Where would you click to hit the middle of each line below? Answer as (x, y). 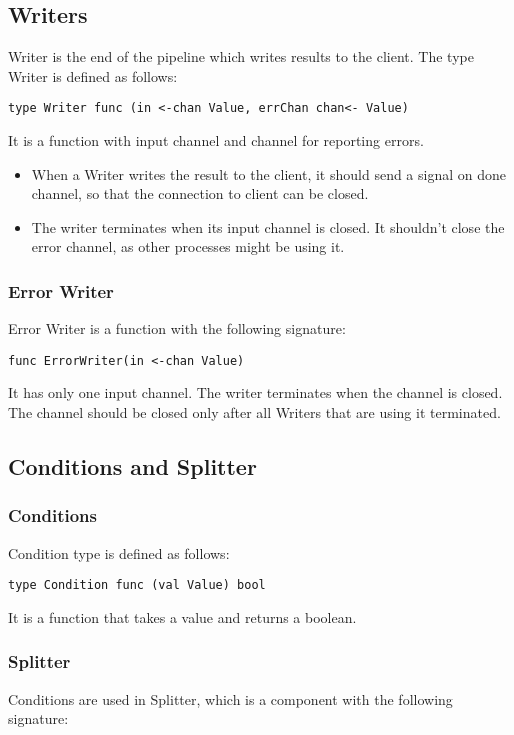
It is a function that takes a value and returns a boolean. (182, 616)
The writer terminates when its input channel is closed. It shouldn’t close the (268, 226)
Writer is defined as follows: (93, 75)
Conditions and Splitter (132, 466)
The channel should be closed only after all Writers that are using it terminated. (254, 412)
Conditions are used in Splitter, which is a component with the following (230, 698)
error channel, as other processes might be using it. (188, 246)
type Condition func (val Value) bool (137, 585)
